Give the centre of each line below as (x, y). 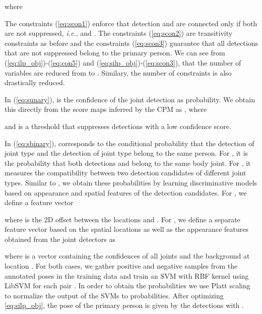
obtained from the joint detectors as (60, 239)
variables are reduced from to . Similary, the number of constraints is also (118, 72)
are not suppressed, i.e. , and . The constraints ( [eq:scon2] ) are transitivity (119, 33)
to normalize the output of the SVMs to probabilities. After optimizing (114, 295)
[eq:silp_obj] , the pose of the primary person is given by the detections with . (124, 305)
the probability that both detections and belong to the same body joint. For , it (128, 163)
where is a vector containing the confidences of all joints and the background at (127, 256)
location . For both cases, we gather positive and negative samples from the (121, 266)
